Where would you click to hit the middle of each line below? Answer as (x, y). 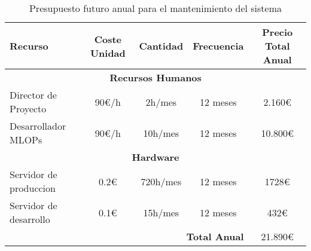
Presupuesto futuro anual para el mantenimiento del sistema (155, 8)
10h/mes (161, 133)
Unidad (108, 53)
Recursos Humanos (155, 77)
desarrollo (30, 219)
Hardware (155, 157)
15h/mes (161, 212)
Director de (33, 95)
